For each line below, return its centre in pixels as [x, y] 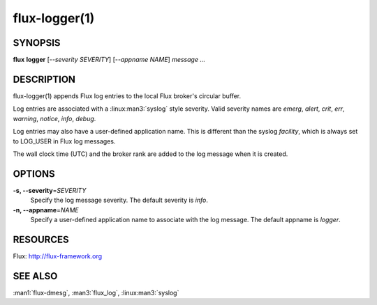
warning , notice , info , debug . [54, 118]
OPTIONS [34, 174]
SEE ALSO [35, 276]
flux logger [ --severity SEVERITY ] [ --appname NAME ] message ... [109, 60]
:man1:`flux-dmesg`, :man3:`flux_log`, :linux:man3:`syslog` [96, 292]
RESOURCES [41, 239]
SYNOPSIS [37, 43]
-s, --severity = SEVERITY [50, 190]
